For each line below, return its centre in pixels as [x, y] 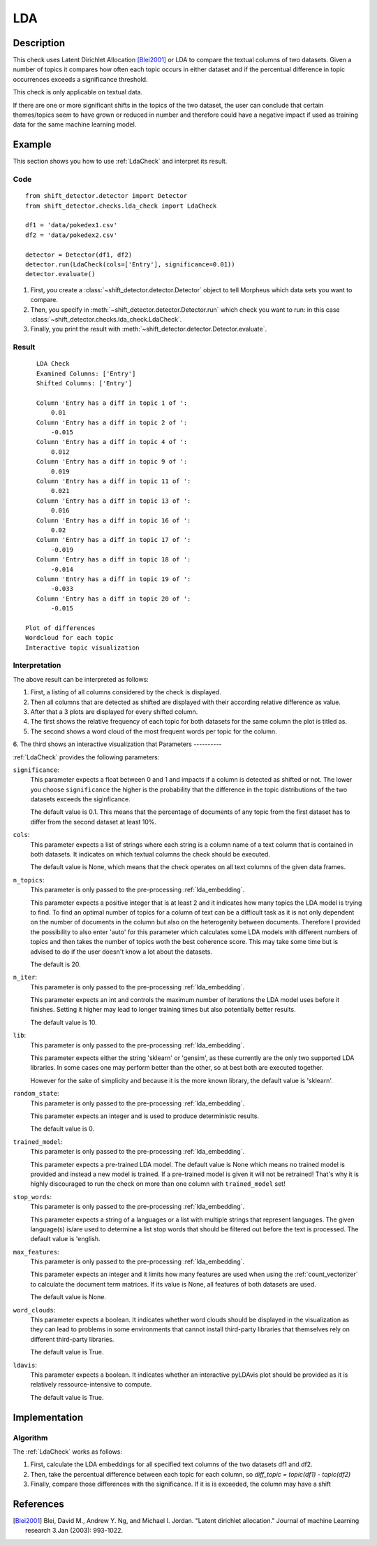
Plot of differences [60, 628]
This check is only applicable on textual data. [78, 92]
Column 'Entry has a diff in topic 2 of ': [112, 422]
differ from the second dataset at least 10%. [94, 822]
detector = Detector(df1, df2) [79, 255]
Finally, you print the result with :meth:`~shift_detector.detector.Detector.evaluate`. [149, 329]
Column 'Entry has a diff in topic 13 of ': [113, 501]
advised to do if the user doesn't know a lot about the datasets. [121, 952]
